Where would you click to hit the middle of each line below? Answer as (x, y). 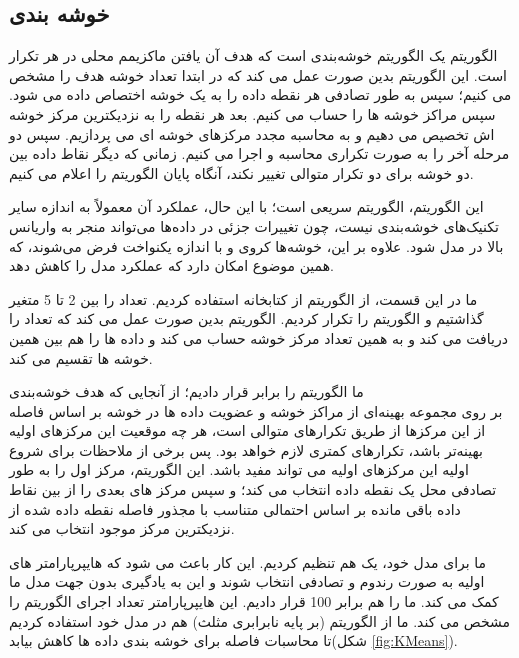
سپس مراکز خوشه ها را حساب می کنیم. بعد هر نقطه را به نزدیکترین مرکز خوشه (252, 113)
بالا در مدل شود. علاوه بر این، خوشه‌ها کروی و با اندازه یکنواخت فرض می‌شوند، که (256, 245)
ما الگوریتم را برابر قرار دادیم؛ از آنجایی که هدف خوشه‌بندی (186, 391)
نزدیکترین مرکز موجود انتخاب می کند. (122, 528)
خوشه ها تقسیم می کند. (81, 357)
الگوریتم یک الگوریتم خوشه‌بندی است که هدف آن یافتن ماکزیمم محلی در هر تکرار (253, 55)
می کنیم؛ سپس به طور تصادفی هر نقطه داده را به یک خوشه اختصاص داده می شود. (260, 94)
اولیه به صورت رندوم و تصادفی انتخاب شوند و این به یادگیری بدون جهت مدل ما (247, 581)
